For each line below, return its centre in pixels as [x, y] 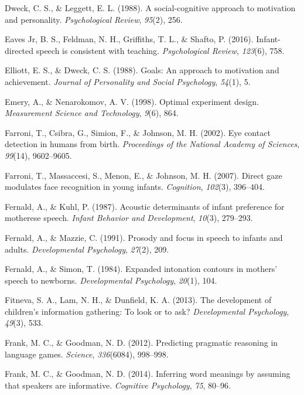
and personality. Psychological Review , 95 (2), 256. [94, 19]
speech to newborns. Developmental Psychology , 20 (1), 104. [111, 280]
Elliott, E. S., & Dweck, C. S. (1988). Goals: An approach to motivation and [142, 70]
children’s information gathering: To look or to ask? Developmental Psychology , [147, 311]
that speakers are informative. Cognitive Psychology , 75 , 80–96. [118, 385]
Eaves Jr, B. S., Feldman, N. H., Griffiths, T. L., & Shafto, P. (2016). [129, 39]
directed [19, 50]
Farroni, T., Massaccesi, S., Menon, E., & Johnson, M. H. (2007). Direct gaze [144, 175]
